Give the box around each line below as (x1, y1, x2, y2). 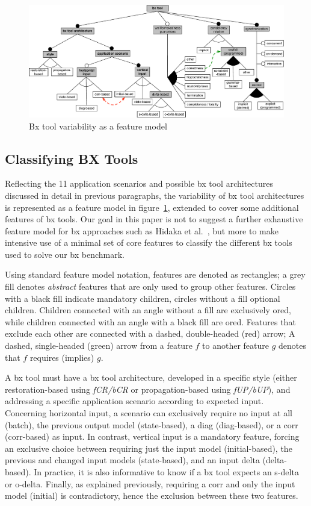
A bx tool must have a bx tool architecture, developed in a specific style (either (5, 371, 297, 384)
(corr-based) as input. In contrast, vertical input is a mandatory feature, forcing (5, 430, 300, 443)
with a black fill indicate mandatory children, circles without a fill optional (5, 292, 280, 304)
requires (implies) (29, 351, 94, 363)
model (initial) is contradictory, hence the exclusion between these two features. (5, 489, 298, 502)
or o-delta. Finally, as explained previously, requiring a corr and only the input (5, 477, 295, 490)
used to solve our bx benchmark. (5, 248, 125, 260)
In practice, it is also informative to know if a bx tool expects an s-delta (34, 465, 299, 478)
